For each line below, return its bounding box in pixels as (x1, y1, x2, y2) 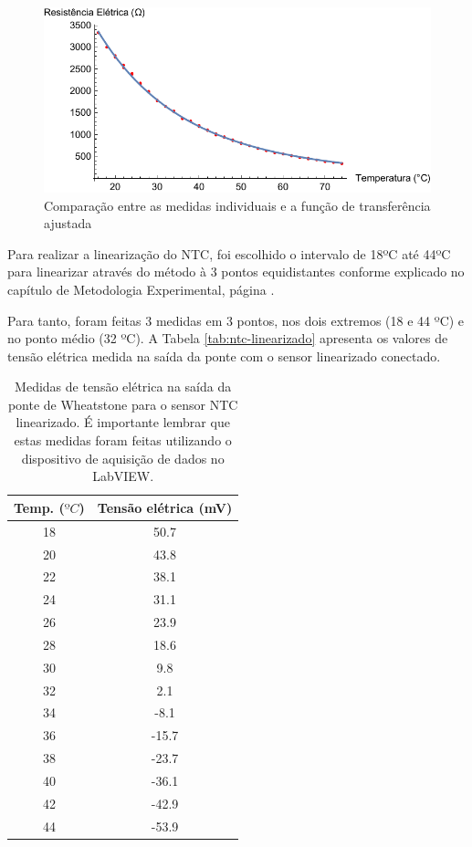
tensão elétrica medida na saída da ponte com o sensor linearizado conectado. (7, 346, 441, 365)
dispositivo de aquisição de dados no (21, 448, 225, 467)
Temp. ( (14, 497, 65, 517)
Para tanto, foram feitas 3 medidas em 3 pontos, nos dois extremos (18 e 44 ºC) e (7, 310, 465, 329)
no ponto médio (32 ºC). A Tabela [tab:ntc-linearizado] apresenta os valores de (7, 329, 448, 348)
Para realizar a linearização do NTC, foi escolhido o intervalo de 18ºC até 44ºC (7, 244, 451, 263)
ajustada (44, 214, 92, 233)
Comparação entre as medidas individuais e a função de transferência (44, 195, 431, 214)
